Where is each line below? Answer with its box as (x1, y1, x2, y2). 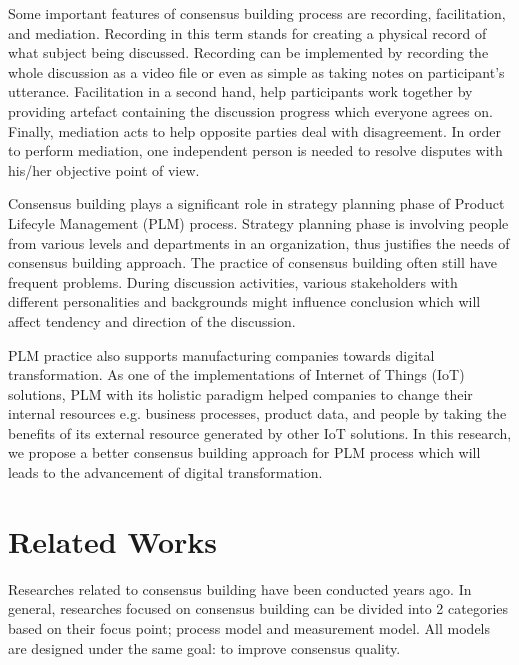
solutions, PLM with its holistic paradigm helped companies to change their (8, 383, 473, 404)
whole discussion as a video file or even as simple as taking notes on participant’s (8, 61, 505, 82)
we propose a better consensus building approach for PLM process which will (8, 442, 481, 463)
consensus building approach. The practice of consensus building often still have (8, 252, 498, 273)
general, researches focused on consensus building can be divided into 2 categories (8, 598, 509, 619)
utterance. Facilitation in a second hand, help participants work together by (8, 81, 473, 102)
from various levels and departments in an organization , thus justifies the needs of (8, 232, 510, 253)
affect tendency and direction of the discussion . (8, 310, 296, 331)
